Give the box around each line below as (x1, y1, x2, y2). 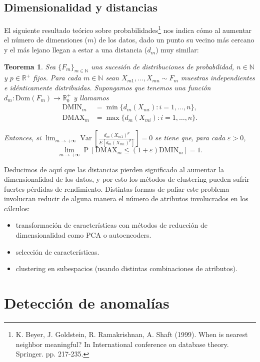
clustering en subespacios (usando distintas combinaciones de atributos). (15, 263, 237, 274)
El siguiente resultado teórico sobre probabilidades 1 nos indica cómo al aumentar (4, 23, 252, 35)
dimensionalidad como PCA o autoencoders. (15, 230, 151, 240)
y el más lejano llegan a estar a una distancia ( (4, 44, 147, 55)
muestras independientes (180, 72, 255, 83)
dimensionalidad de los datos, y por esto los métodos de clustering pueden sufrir (4, 174, 249, 184)
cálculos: (4, 203, 30, 213)
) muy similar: (155, 44, 199, 55)
